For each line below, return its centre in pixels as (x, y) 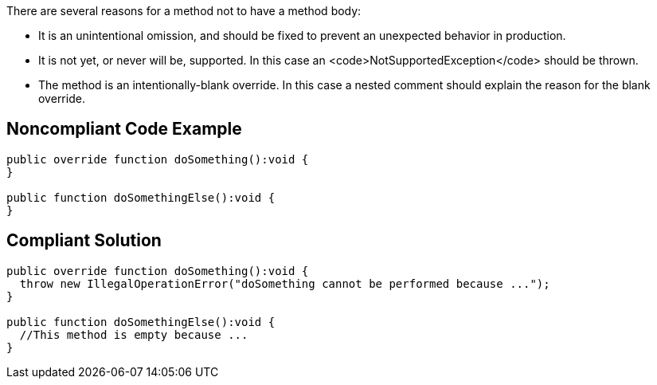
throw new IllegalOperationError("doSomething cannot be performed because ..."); (285, 283)
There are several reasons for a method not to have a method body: (184, 11)
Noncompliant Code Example (124, 129)
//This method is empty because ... (134, 334)
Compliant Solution (84, 241)
